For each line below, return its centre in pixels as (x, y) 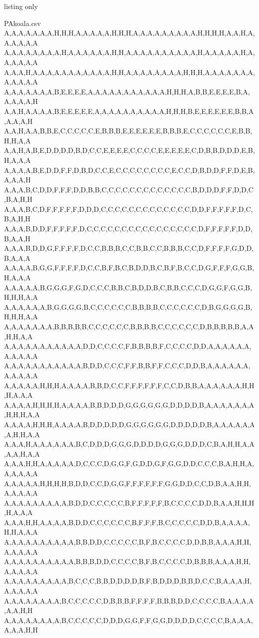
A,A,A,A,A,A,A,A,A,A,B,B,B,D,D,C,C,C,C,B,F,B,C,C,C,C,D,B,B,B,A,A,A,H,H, (128, 561)
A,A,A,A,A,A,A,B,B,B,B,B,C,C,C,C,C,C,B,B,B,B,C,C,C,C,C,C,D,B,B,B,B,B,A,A (129, 326)
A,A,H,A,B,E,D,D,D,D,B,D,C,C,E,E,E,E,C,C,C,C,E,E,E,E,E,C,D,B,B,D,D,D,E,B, (129, 150)
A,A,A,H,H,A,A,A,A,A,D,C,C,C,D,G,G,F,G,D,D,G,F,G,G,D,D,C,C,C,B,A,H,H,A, (129, 463)
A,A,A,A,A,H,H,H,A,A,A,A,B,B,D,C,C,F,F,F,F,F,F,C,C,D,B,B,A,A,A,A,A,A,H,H (129, 385)
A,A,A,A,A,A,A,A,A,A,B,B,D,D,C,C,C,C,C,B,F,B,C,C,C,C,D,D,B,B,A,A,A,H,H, (128, 542)
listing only (21, 6)
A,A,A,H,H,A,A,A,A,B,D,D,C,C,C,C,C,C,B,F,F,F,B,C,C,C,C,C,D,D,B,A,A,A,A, (127, 522)
